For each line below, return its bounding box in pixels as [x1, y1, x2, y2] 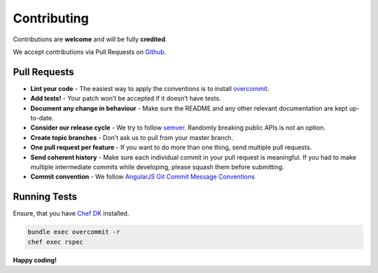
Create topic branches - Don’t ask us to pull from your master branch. [30, 133, 234, 141]
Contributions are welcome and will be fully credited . [13, 35, 167, 43]
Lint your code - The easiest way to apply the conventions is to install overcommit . [30, 84, 269, 92]
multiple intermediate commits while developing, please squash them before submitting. [30, 162, 285, 171]
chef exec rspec [27, 238, 84, 246]
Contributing [13, 10, 89, 26]
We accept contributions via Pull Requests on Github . [13, 48, 167, 56]
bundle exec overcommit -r [27, 228, 120, 236]
